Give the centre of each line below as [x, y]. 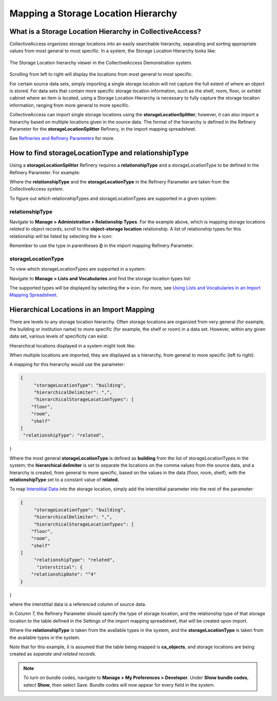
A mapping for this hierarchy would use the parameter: [67, 364]
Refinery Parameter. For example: [45, 172]
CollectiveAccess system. [37, 189]
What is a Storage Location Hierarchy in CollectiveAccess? [105, 32]
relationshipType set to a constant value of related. [64, 480]
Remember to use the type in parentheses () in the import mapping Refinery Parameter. [102, 245]
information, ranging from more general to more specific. [70, 105]
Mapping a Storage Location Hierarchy [93, 13]
